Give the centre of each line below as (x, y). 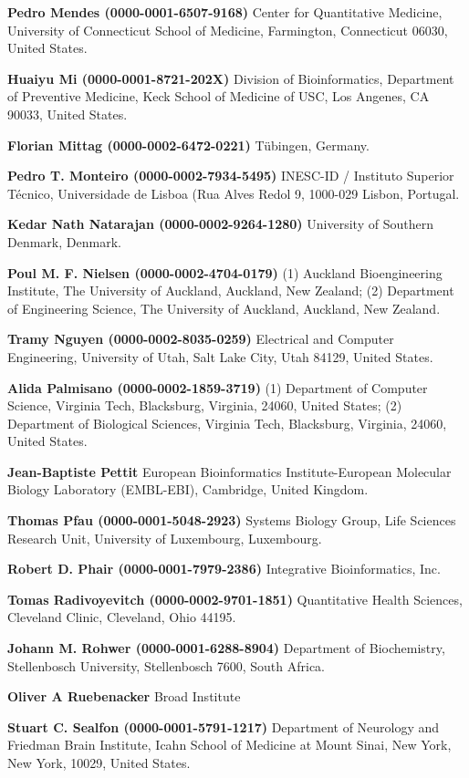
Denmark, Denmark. (64, 241)
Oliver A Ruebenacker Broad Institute (124, 696)
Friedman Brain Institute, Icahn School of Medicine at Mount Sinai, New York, (229, 745)
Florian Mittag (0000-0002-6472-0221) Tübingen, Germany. (188, 145)
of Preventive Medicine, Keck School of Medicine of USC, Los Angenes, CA (219, 96)
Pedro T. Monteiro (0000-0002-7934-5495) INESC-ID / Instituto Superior (231, 176)
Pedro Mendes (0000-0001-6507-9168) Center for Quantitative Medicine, (225, 12)
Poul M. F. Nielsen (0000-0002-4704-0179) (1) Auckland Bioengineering (225, 272)
